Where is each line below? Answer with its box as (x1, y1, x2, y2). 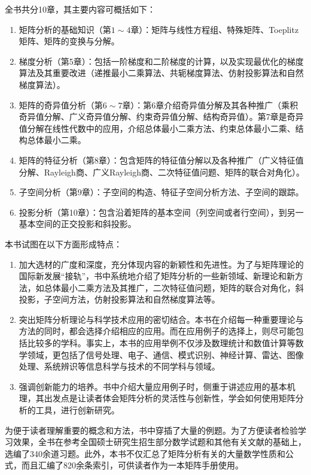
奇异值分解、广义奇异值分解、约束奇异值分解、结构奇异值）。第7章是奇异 (19, 110, 304, 123)
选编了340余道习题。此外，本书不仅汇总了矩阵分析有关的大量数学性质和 (5, 447, 285, 459)
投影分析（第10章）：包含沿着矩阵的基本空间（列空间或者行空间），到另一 (19, 205, 304, 218)
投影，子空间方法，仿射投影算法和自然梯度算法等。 (19, 293, 220, 305)
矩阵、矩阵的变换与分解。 (19, 35, 120, 47)
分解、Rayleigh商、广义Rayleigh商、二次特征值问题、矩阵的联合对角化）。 (19, 165, 304, 178)
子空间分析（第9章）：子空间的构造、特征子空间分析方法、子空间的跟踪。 (19, 186, 304, 198)
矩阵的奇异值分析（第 (19, 98, 103, 111)
